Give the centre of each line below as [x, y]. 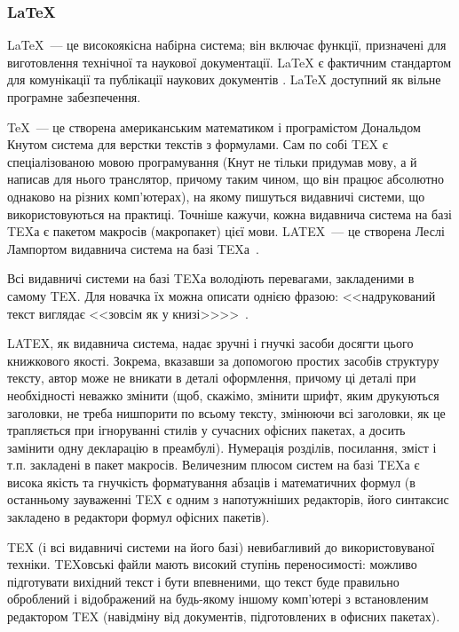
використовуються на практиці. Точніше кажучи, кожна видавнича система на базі [229, 213]
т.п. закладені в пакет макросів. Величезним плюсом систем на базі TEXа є [214, 465]
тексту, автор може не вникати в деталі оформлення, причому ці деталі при [212, 378]
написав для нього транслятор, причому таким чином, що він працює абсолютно [226, 179]
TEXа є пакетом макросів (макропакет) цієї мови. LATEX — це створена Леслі [226, 231]
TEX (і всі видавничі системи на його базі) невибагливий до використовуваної [221, 546]
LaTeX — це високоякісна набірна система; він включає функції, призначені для [227, 45]
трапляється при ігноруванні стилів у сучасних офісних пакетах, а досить [206, 430]
